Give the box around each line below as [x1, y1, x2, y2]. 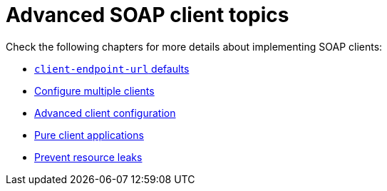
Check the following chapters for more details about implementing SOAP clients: [6, 40, 383, 53]
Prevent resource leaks [34, 150, 143, 163]
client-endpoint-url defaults [34, 62, 190, 75]
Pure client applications [34, 128, 144, 141]
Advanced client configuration [34, 106, 176, 119]
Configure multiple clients [34, 84, 155, 97]
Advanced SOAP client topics [6, 3, 289, 27]
